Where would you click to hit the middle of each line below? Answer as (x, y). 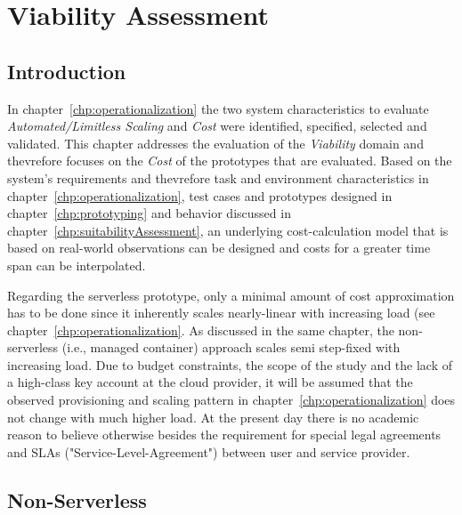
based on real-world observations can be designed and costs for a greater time (219, 248)
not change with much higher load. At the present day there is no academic (213, 417)
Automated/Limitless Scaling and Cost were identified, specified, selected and (217, 126)
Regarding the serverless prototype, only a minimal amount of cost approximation (231, 295)
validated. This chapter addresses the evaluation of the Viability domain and (215, 143)
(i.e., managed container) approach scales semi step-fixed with (231, 347)
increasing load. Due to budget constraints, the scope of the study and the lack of (230, 364)
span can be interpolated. (77, 265)
